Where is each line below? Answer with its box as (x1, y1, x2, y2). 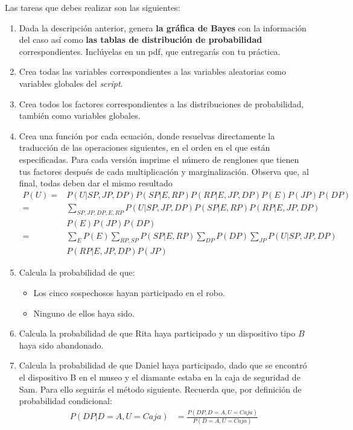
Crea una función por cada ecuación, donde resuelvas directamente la (19, 129, 275, 142)
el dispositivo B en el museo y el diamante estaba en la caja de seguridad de (19, 371, 301, 384)
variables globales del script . (19, 77, 123, 89)
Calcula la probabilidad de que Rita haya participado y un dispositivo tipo (19, 327, 296, 340)
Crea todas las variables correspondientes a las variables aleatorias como (19, 65, 286, 78)
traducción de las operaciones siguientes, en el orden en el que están (19, 141, 270, 154)
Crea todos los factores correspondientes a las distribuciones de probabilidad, (19, 97, 304, 110)
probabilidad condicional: (19, 394, 112, 407)
